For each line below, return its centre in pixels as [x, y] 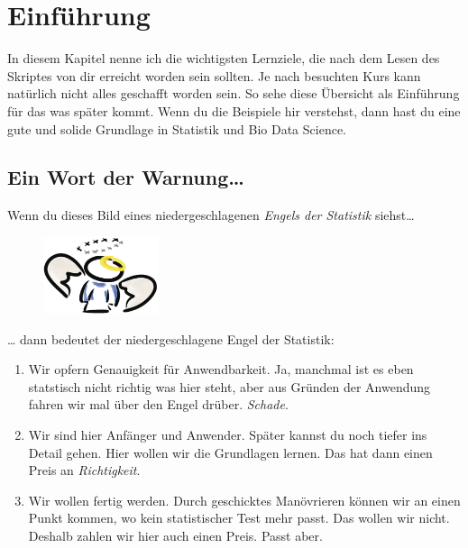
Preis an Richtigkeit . [84, 470]
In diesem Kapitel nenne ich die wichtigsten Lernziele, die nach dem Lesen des [224, 58]
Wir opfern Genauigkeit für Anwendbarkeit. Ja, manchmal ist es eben [221, 369]
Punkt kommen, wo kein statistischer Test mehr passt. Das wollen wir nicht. [239, 518]
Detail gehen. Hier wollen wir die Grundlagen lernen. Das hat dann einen [230, 452]
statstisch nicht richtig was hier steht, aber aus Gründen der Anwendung [229, 386]
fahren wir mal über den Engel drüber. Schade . [158, 404]
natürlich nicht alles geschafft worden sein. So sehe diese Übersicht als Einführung [234, 93]
